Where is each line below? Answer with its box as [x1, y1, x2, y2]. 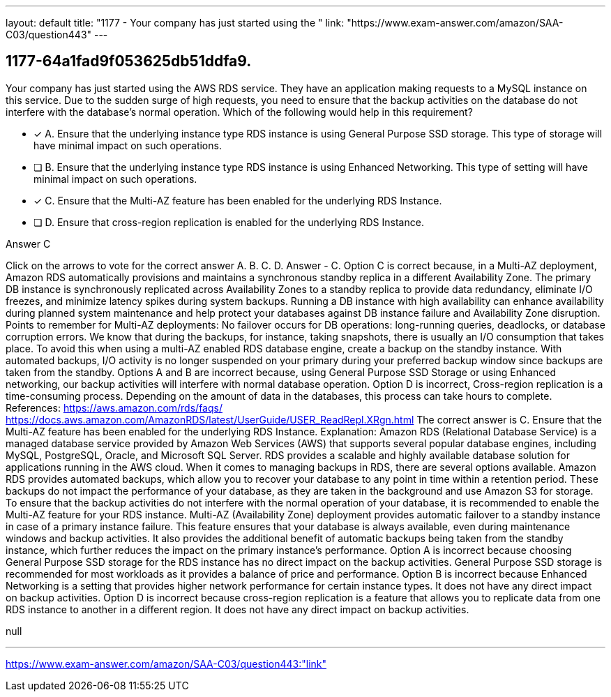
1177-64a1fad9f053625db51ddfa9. [6, 52, 252, 70]
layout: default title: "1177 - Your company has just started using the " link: [6, 17, 345, 29]
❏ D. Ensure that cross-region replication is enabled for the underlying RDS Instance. [33, 216, 424, 228]
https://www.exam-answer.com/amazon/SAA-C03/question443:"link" [6, 657, 327, 670]
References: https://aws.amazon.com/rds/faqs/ [6, 401, 222, 414]
